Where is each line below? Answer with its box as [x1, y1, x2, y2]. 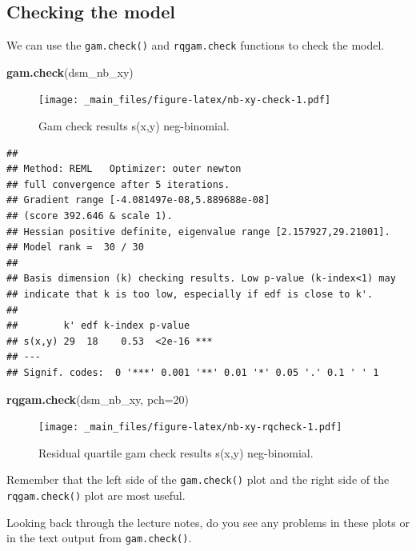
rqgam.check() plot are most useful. [6, 487, 186, 504]
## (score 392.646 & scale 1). [6, 210, 173, 222]
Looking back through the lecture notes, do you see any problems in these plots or [6, 513, 410, 530]
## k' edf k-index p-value [6, 320, 190, 332]
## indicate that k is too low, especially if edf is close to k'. [6, 289, 374, 301]
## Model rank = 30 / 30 [6, 242, 144, 254]
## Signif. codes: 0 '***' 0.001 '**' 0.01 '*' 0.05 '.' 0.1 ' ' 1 [6, 367, 379, 379]
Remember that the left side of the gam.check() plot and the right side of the [6, 471, 390, 488]
